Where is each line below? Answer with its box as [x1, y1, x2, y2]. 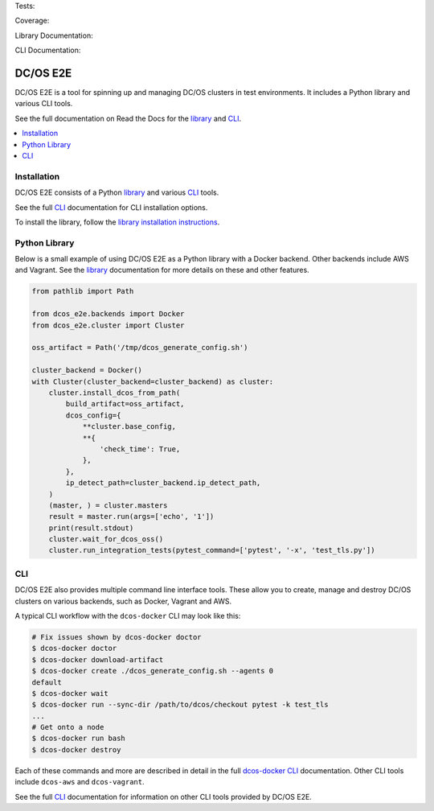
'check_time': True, [99, 444, 181, 454]
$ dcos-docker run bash [31, 734, 126, 743]
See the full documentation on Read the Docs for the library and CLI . [14, 113, 241, 123]
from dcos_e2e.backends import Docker [31, 310, 185, 319]
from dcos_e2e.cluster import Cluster [31, 320, 185, 330]
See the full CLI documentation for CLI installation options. [14, 202, 208, 212]
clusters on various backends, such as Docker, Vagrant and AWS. [14, 596, 232, 606]
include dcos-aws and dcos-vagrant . [14, 777, 145, 787]
